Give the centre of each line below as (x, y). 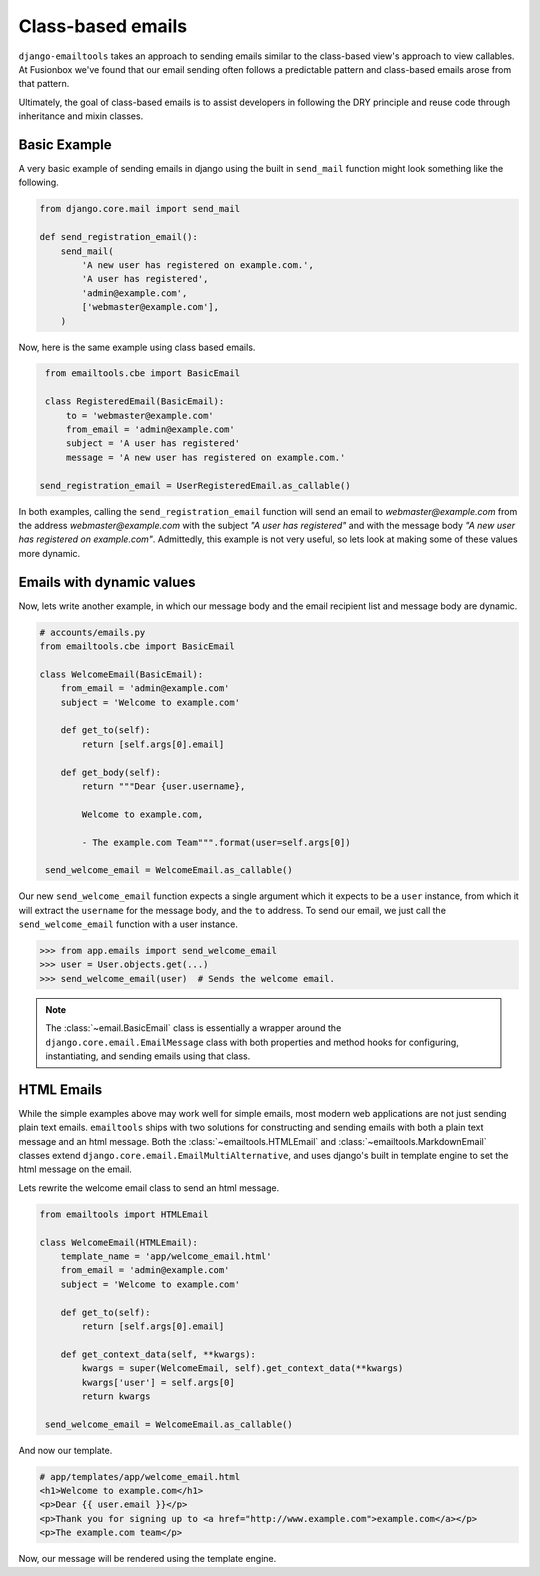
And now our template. (65, 1450)
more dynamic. (49, 553)
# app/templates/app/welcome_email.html (139, 1476)
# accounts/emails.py (92, 632)
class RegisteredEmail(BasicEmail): (135, 401)
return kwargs (116, 1396)
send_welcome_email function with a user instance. (128, 924)
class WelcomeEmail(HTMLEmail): (119, 1242)
